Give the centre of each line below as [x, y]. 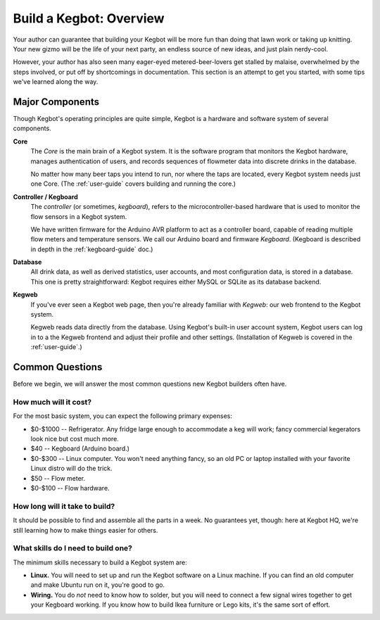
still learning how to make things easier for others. [85, 530]
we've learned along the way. [56, 82]
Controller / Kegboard [45, 196]
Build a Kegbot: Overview [89, 18]
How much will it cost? [52, 402]
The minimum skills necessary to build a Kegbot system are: [100, 562]
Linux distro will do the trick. [71, 469]
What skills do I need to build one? [73, 548]
